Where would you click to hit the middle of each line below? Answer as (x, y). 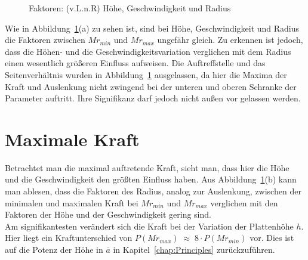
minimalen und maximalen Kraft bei (72, 202)
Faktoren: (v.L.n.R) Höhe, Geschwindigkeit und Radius (130, 8)
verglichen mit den (244, 202)
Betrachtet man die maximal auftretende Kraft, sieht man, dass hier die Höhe (147, 167)
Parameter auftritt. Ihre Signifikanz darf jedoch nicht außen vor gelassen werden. (153, 98)
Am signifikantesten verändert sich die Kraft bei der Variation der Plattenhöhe (149, 226)
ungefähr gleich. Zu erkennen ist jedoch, (230, 40)
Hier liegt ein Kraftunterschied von (69, 238)
